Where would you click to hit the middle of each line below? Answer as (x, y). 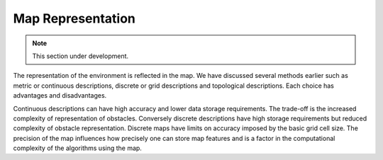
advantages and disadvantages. (60, 96)
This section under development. (81, 56)
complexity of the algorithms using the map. (77, 148)
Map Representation (74, 18)
